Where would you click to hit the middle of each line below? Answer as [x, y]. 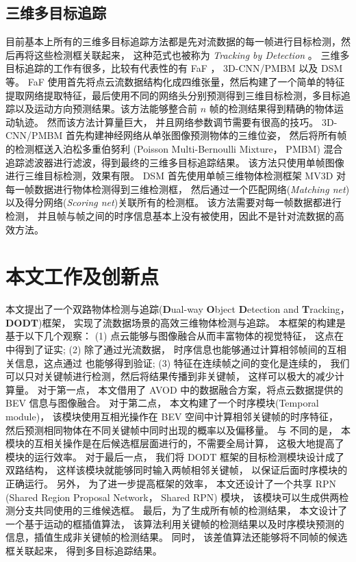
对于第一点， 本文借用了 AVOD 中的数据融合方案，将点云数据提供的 [190, 389]
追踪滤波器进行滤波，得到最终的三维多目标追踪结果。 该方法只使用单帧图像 [175, 162]
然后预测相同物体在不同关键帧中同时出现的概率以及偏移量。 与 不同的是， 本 [178, 430]
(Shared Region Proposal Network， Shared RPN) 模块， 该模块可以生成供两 [173, 497]
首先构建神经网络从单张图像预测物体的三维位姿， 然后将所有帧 [206, 135]
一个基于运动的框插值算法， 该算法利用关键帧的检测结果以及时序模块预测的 [175, 523]
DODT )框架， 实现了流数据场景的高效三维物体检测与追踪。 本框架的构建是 [176, 322]
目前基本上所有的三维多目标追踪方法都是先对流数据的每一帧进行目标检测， [173, 41]
